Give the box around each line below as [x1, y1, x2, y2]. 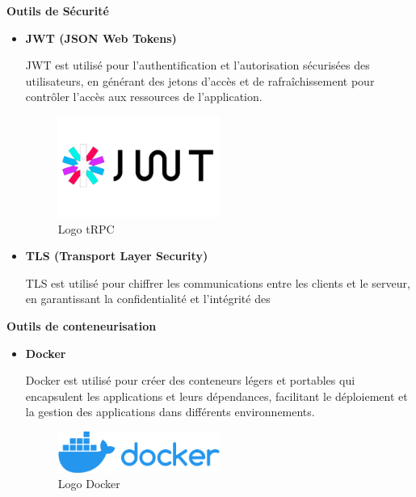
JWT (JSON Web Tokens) [25, 29, 177, 46]
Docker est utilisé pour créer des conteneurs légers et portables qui [25, 372, 355, 389]
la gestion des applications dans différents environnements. [25, 403, 315, 420]
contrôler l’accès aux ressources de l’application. [25, 88, 263, 105]
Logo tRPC [57, 220, 115, 237]
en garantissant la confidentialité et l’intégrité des [25, 290, 271, 307]
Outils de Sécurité [6, 2, 109, 19]
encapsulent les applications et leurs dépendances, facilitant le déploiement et [25, 387, 408, 404]
